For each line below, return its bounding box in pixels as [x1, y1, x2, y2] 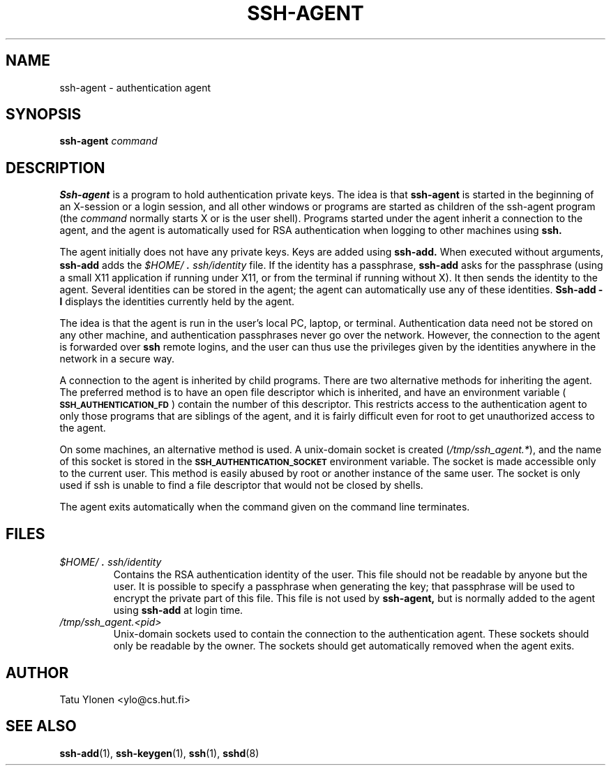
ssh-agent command [59, 135, 158, 147]
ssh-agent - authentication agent [59, 81, 211, 94]
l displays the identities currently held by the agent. [59, 295, 295, 308]
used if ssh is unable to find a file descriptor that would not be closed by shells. [59, 479, 423, 492]
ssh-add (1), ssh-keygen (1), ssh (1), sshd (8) [59, 747, 259, 759]
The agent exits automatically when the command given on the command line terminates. [59, 501, 470, 513]
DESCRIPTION [6, 159, 105, 177]
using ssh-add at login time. [113, 604, 243, 617]
